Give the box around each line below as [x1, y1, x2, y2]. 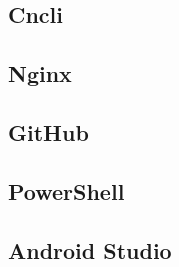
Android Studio [8, 234, 172, 265]
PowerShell [8, 175, 125, 206]
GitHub [8, 116, 89, 147]
